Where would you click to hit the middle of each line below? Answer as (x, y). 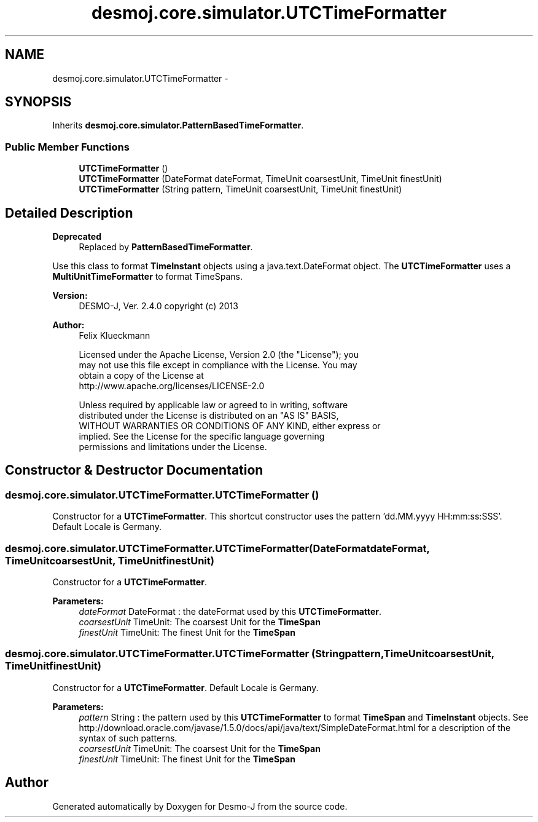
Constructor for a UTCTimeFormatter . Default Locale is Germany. (185, 687)
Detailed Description (69, 213)
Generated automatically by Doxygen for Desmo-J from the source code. (200, 806)
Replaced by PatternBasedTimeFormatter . (166, 247)
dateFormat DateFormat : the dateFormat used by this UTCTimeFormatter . (230, 611)
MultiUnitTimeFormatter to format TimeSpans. (147, 277)
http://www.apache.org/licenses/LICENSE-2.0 (172, 386)
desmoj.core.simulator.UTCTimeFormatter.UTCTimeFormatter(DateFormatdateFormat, (217, 548)
